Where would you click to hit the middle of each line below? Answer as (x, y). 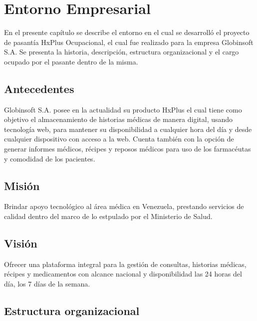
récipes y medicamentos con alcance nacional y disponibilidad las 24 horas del (123, 274)
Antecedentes (39, 88)
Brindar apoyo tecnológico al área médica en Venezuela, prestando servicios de (124, 206)
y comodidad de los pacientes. (50, 158)
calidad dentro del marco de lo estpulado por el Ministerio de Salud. (108, 216)
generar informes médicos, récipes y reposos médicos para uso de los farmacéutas (128, 149)
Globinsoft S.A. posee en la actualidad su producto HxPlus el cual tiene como (123, 109)
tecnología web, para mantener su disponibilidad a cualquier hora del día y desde (128, 129)
